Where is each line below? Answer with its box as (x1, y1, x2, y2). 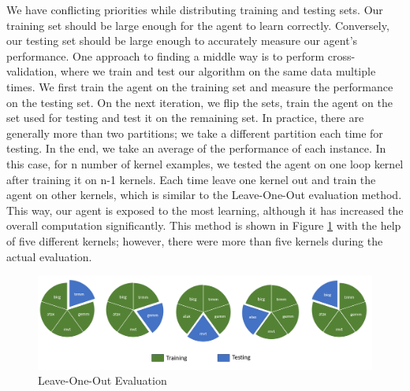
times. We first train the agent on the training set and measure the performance (6, 78, 393, 94)
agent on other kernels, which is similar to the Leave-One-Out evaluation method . (6, 186, 402, 203)
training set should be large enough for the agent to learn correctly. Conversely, (6, 17, 389, 33)
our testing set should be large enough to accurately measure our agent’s (6, 32, 358, 49)
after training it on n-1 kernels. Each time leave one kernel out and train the (6, 171, 376, 187)
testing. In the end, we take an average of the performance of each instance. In (6, 140, 386, 157)
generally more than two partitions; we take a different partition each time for (6, 124, 383, 141)
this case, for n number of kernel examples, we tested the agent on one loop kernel (6, 155, 404, 172)
